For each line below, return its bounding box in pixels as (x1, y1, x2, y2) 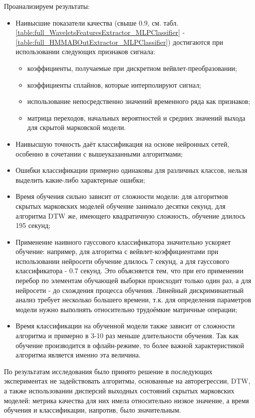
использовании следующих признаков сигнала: (15, 46, 156, 57)
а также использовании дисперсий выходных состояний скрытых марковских (4, 386, 235, 395)
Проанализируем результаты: (4, 1, 90, 11)
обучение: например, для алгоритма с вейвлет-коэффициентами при (15, 246, 219, 257)
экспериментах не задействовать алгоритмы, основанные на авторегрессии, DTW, (4, 376, 251, 386)
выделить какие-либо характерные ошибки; (15, 174, 145, 185)
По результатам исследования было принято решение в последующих (4, 366, 213, 376)
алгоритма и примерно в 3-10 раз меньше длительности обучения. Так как (15, 330, 239, 341)
